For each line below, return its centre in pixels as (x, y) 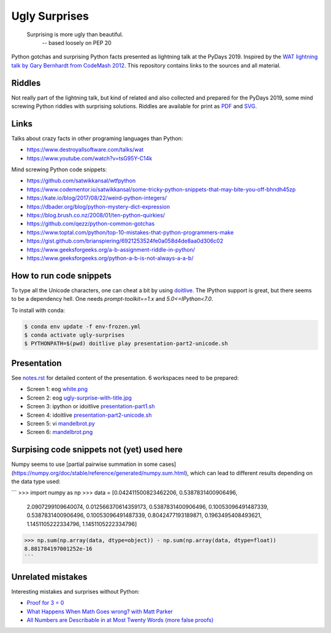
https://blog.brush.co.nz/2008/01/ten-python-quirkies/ (96, 216)
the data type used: (36, 481)
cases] (168, 464)
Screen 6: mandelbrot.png (60, 432)
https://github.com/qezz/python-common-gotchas (91, 223)
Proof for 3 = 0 (45, 603)
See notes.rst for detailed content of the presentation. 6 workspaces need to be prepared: (125, 378)
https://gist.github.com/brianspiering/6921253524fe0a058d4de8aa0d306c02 (125, 241)
